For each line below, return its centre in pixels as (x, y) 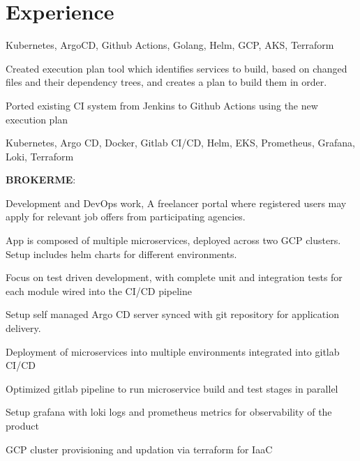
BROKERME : (41, 180)
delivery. (23, 328)
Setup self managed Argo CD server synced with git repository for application (172, 314)
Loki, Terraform (40, 156)
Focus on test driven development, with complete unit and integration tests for (174, 277)
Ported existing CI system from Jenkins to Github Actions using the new (162, 105)
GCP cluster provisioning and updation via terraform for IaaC (139, 449)
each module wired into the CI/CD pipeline (99, 290)
